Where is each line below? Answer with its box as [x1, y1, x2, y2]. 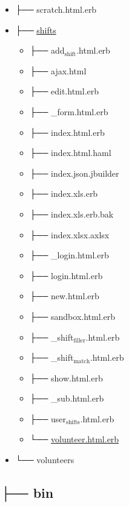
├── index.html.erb [30, 126, 105, 138]
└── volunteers [15, 453, 74, 466]
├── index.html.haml [30, 146, 111, 159]
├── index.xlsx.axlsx [30, 228, 110, 241]
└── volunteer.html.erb [30, 433, 119, 445]
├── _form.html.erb [30, 105, 108, 118]
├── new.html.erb [30, 289, 99, 302]
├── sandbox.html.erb [30, 310, 115, 322]
